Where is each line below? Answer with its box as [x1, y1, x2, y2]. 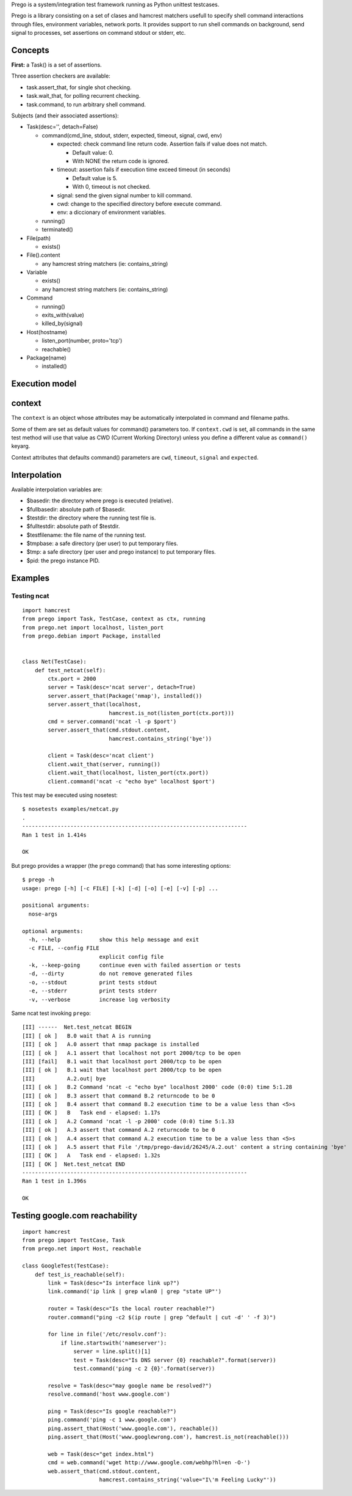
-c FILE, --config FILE [28, 945, 100, 952]
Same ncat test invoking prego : [11, 1010, 92, 1017]
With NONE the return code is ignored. [72, 157, 170, 164]
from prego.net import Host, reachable [22, 1245, 142, 1252]
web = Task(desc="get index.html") [48, 1450, 154, 1458]
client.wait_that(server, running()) [48, 761, 161, 768]
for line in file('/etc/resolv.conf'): [48, 1331, 167, 1338]
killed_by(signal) [41, 320, 83, 327]
